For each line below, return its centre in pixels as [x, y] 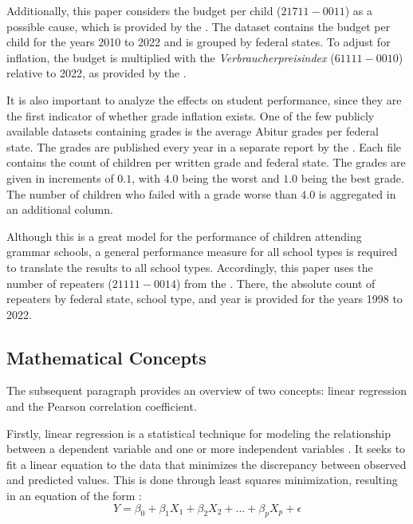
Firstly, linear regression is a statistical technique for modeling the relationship [199, 433]
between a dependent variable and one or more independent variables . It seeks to [206, 449]
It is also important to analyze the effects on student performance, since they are [204, 99]
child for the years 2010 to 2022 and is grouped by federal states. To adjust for [199, 42]
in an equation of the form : [75, 496]
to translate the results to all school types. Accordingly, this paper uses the [190, 267]
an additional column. [60, 209]
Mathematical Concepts [106, 357]
